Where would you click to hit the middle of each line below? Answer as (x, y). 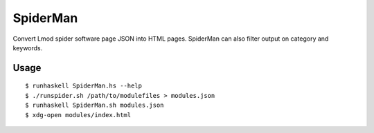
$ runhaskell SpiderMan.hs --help (83, 86)
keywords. (28, 48)
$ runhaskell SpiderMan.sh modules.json (95, 105)
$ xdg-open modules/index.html (78, 115)
